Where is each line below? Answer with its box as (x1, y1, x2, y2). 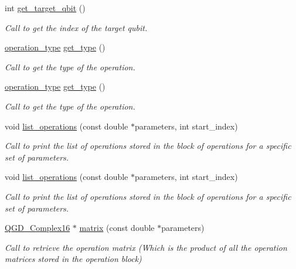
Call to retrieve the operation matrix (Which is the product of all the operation (5, 241, 287, 253)
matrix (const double (79, 222, 155, 234)
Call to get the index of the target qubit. (5, 21, 148, 33)
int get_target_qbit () (5, 2, 86, 13)
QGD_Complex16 (5, 222, 70, 234)
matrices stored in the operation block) (5, 253, 142, 265)
